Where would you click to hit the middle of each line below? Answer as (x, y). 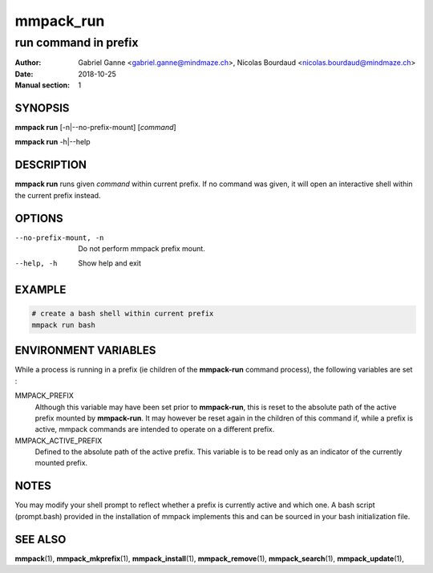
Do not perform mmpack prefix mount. (142, 249)
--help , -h (36, 264)
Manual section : (42, 85)
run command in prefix (77, 43)
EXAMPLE (40, 290)
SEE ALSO (40, 539)
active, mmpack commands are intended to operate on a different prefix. (155, 429)
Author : (28, 63)
